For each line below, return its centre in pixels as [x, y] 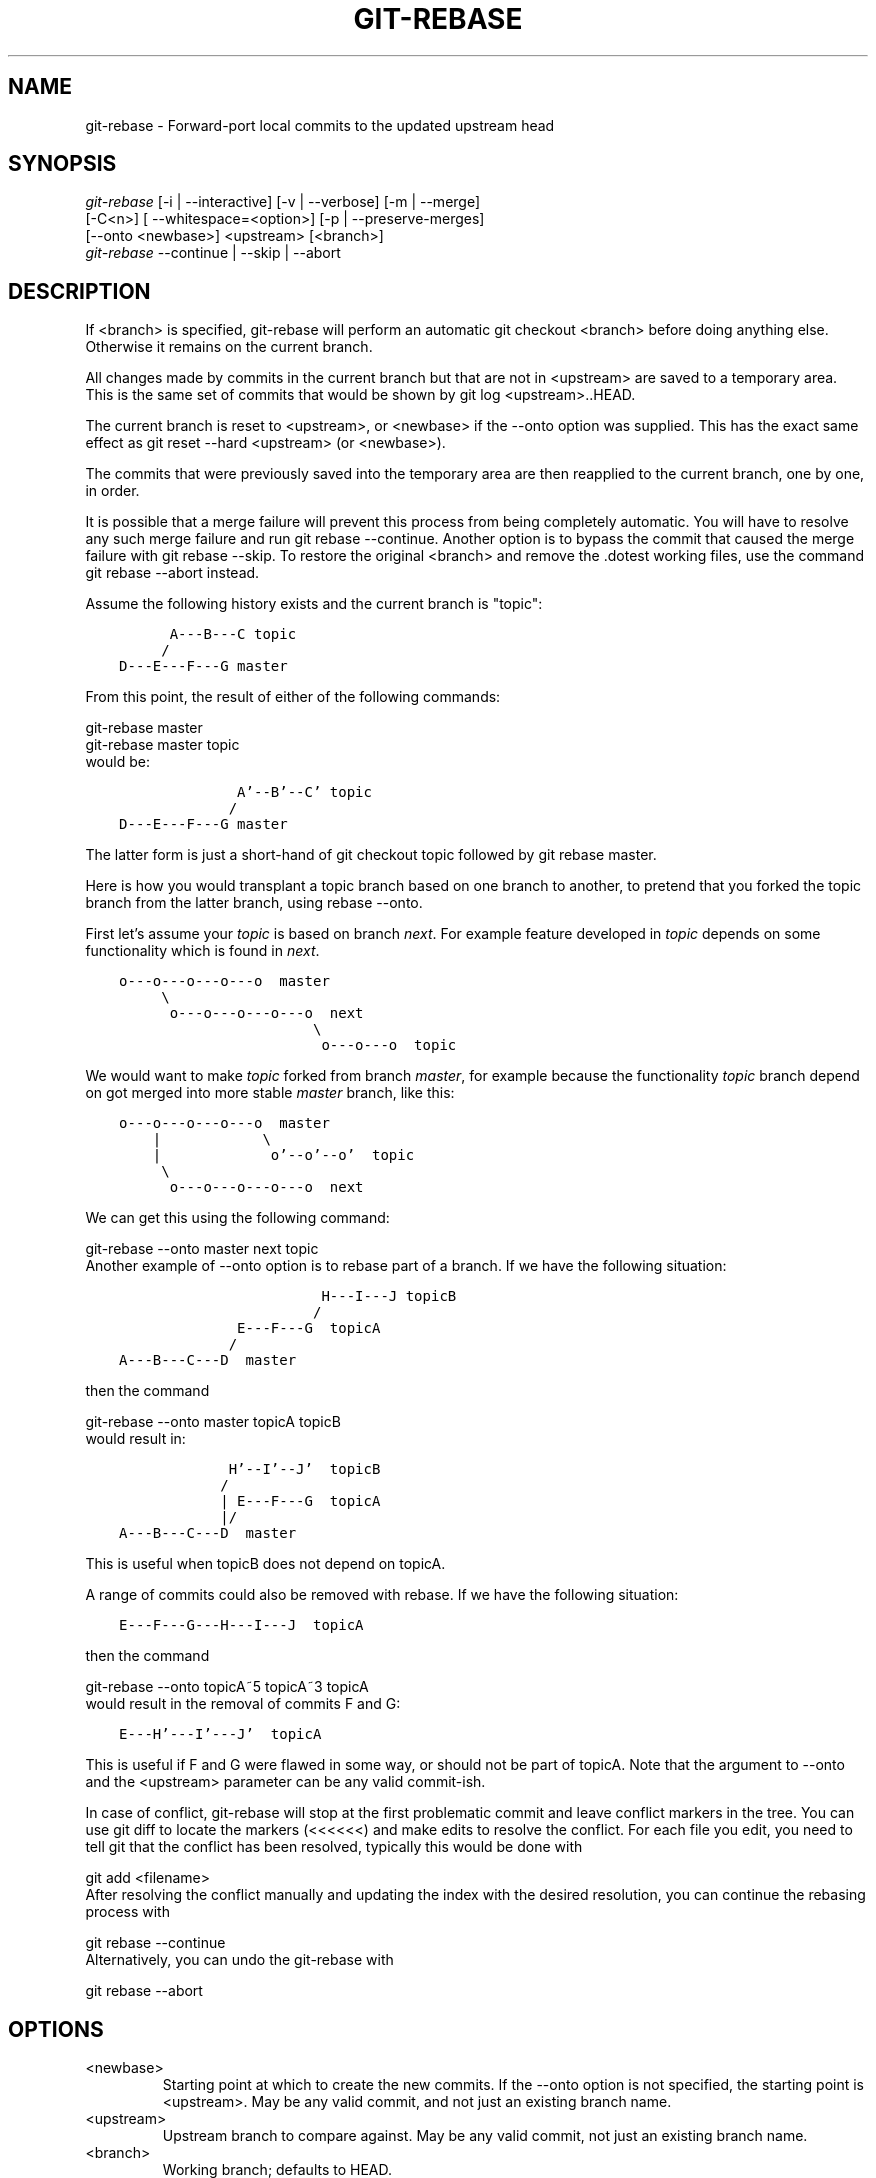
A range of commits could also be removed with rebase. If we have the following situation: [382, 1595]
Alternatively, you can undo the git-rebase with [239, 1960]
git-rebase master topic [162, 745]
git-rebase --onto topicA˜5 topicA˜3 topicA [227, 1687]
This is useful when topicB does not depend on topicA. [265, 1564]
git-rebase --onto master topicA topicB [213, 1422]
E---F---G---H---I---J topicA [241, 1625]
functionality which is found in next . [202, 951]
